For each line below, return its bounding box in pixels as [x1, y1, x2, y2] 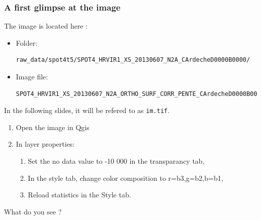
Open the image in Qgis [16, 122, 90, 132]
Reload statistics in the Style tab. [28, 189, 131, 200]
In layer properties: [16, 139, 75, 149]
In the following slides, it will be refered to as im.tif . [4, 105, 170, 116]
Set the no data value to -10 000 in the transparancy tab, [28, 156, 205, 166]
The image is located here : [4, 21, 88, 31]
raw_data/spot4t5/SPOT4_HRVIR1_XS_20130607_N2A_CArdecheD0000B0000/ [16, 56, 250, 64]
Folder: [16, 37, 38, 48]
